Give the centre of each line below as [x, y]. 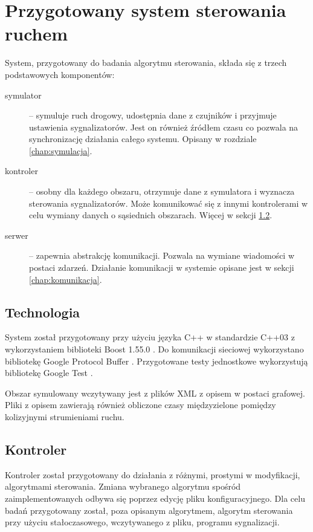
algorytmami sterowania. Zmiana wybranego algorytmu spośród [123, 486]
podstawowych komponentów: [60, 74]
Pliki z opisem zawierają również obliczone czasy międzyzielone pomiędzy [140, 405]
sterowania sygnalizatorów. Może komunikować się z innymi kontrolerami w [169, 203]
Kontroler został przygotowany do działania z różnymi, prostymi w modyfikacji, [153, 474]
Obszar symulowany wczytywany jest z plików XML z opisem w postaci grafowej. [155, 393]
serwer [17, 235]
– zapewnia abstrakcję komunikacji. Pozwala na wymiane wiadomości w [162, 255]
